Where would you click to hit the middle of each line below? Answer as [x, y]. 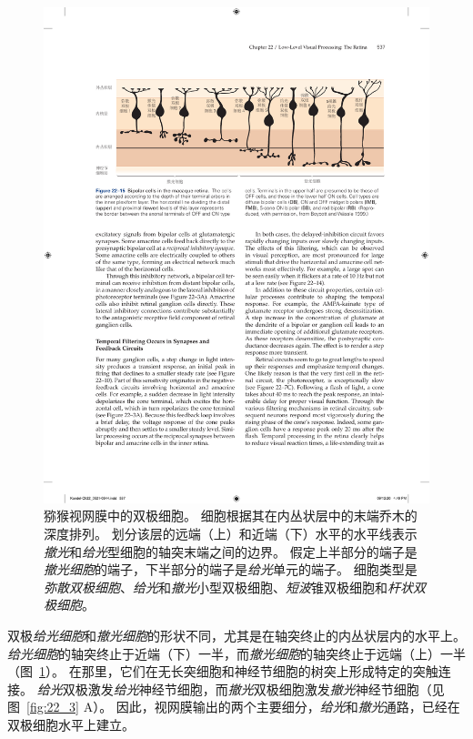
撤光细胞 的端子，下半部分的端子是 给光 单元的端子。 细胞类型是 [231, 569]
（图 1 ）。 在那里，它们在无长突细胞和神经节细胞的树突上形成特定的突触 [223, 671]
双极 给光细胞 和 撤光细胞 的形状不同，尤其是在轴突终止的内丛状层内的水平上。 [236, 635]
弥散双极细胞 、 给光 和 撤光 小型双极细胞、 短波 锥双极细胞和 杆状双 [235, 587]
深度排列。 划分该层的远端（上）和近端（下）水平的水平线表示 [231, 533]
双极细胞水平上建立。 [71, 724]
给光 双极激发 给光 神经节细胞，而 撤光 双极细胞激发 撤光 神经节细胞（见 [241, 688]
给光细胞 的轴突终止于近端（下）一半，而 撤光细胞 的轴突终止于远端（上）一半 [236, 653]
